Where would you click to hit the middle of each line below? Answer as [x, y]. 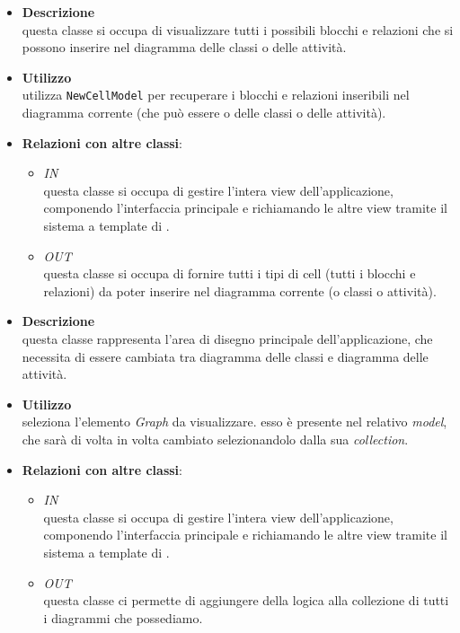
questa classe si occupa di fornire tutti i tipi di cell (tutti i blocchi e [230, 273]
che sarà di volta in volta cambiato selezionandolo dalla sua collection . [215, 439]
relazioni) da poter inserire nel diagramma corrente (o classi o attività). [240, 290]
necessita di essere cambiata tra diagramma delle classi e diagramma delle [225, 356]
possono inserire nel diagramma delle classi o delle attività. [184, 47]
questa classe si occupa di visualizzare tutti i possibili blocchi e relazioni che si [238, 29]
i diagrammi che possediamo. [123, 617]
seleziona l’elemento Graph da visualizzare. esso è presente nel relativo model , [234, 422]
